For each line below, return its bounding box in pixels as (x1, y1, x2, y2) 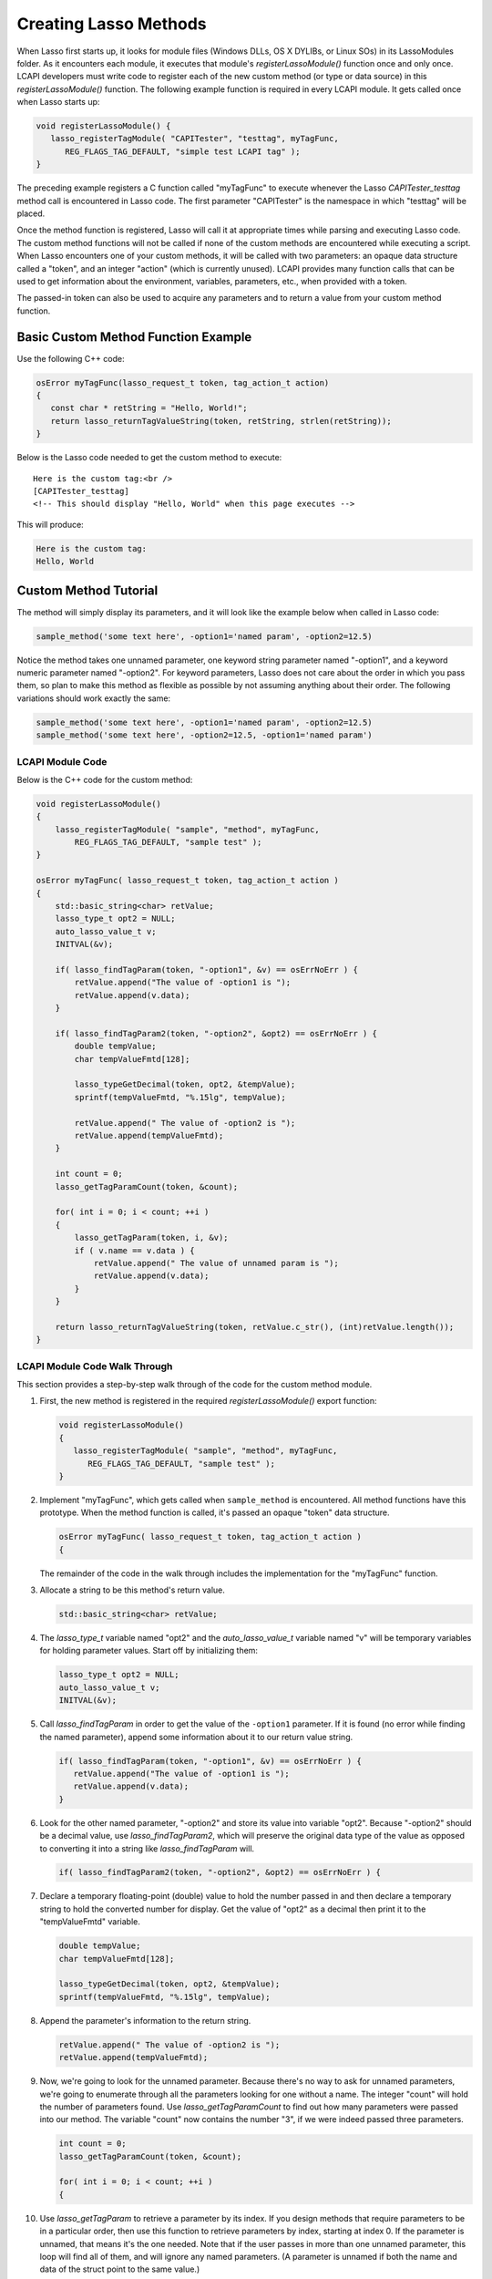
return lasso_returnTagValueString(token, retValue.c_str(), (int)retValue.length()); (55, 1322, 455, 1332)
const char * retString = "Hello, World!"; (50, 403, 248, 414)
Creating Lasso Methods (16, 14, 207, 34)
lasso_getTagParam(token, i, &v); (74, 1232, 229, 1243)
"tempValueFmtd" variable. (39, 1916, 140, 1927)
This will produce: (16, 519, 84, 530)
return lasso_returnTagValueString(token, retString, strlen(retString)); (50, 416, 392, 426)
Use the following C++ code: (16, 353, 125, 364)
